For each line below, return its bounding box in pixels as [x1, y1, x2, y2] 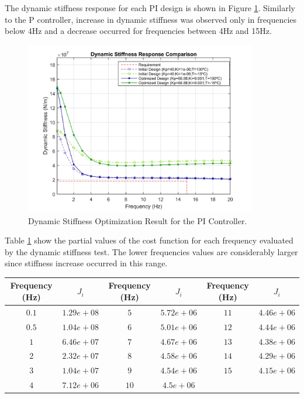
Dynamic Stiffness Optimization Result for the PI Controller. [28, 214, 247, 227]
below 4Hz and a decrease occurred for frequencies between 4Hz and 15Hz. [5, 25, 272, 37]
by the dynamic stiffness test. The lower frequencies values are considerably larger [5, 245, 298, 258]
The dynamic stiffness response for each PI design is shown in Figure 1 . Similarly [5, 2, 295, 13]
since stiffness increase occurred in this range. [5, 257, 168, 269]
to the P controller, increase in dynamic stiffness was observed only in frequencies [5, 13, 297, 25]
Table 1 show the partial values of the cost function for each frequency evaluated [5, 234, 293, 246]
